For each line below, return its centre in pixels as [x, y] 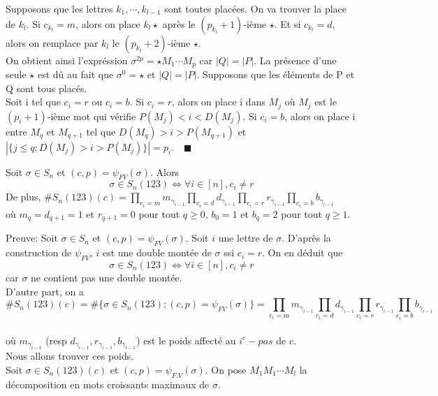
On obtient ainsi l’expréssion [67, 60]
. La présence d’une [295, 60]
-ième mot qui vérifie [92, 116]
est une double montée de [157, 252]
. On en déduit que [302, 252]
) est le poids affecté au [186, 340]
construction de [39, 252]
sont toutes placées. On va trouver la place [256, 8]
